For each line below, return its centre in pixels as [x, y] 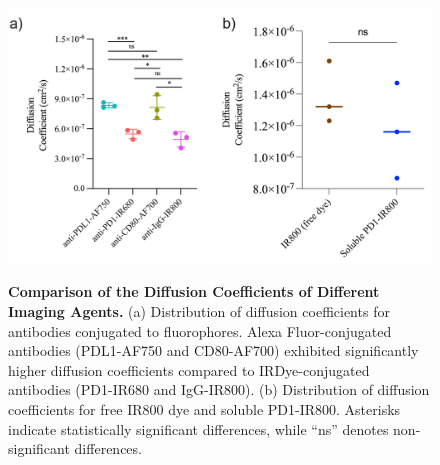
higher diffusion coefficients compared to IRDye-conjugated [189, 369]
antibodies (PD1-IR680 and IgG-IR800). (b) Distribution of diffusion [219, 389]
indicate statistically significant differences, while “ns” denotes [198, 428]
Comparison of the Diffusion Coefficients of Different [194, 291]
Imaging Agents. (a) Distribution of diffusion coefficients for [199, 311]
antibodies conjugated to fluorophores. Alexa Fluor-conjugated [200, 330]
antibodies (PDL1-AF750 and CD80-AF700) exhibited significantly [213, 350]
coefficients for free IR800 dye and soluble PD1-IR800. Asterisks [204, 409]
